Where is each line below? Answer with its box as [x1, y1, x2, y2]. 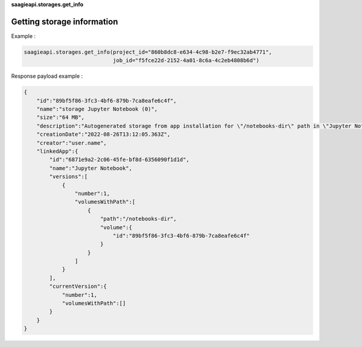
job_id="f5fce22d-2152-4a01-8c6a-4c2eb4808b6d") [112, 57, 259, 64]
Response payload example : [11, 72, 83, 80]
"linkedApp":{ [36, 148, 78, 154]
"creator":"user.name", [36, 139, 107, 146]
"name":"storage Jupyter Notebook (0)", [36, 106, 158, 113]
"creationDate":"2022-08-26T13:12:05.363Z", [36, 131, 171, 138]
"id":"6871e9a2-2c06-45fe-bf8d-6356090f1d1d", [49, 156, 189, 163]
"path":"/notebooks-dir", [100, 215, 177, 223]
